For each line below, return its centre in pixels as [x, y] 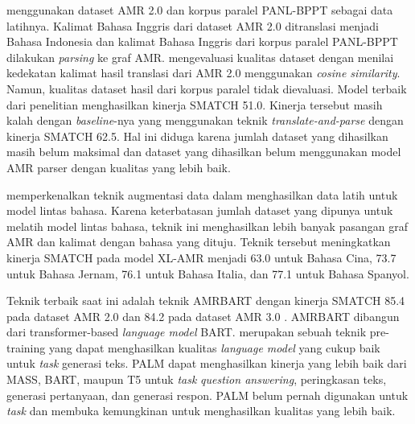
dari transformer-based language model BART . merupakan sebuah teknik [187, 332]
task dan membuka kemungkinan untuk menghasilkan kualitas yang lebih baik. [201, 411]
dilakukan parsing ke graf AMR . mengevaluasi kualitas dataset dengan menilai [200, 57]
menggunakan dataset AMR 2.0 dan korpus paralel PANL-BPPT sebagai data [200, 10]
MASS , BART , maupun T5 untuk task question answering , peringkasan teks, [197, 379]
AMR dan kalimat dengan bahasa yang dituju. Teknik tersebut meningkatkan [199, 242]
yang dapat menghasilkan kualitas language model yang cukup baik [214, 347]
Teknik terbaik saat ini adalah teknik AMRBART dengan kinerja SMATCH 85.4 [206, 301]
